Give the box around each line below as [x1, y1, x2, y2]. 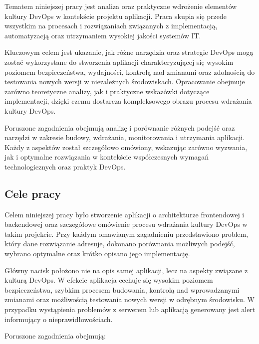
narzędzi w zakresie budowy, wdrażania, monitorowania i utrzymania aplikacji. [4, 132, 245, 143]
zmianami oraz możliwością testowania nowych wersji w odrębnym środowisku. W [4, 294, 255, 305]
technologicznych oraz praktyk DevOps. [4, 161, 126, 172]
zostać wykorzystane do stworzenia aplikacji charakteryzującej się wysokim [4, 56, 234, 67]
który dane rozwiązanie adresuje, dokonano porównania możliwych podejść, [4, 238, 235, 249]
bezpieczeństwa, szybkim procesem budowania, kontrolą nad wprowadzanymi [4, 284, 240, 295]
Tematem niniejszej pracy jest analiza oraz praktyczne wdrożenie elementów [4, 1, 237, 11]
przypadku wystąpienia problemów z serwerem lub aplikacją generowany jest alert [4, 304, 256, 315]
